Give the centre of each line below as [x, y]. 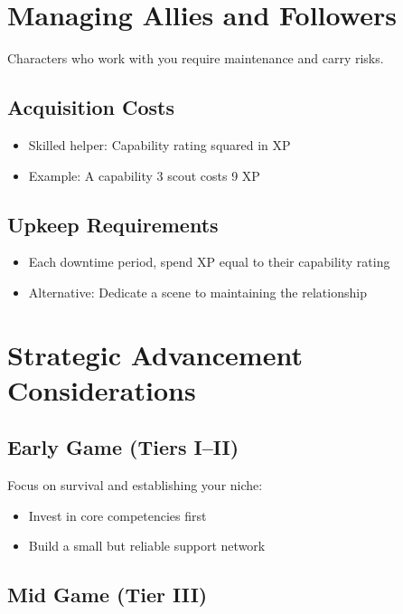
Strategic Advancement [155, 354]
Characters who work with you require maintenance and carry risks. [196, 58]
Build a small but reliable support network [147, 546]
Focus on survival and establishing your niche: [135, 485]
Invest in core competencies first [117, 515]
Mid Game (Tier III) [108, 595]
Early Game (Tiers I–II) [123, 447]
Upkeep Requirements [113, 224]
